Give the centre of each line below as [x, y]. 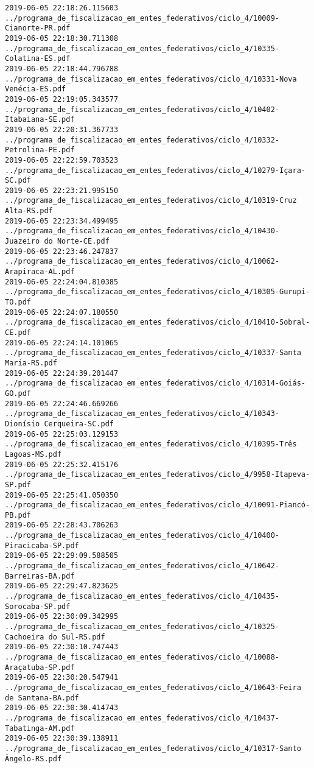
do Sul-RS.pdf [77, 637]
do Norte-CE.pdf [77, 241]
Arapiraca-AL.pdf [40, 272]
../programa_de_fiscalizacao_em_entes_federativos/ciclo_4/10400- [142, 536]
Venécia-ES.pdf [36, 89]
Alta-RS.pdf [29, 211]
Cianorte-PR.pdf [38, 28]
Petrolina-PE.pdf [40, 150]
